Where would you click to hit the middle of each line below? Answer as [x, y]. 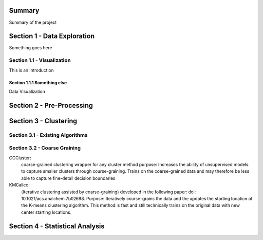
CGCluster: [20, 158]
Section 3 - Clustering [43, 121]
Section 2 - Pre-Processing [51, 105]
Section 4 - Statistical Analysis [57, 226]
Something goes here [30, 48]
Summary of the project [33, 22]
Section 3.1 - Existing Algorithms [48, 135]
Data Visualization [27, 91]
